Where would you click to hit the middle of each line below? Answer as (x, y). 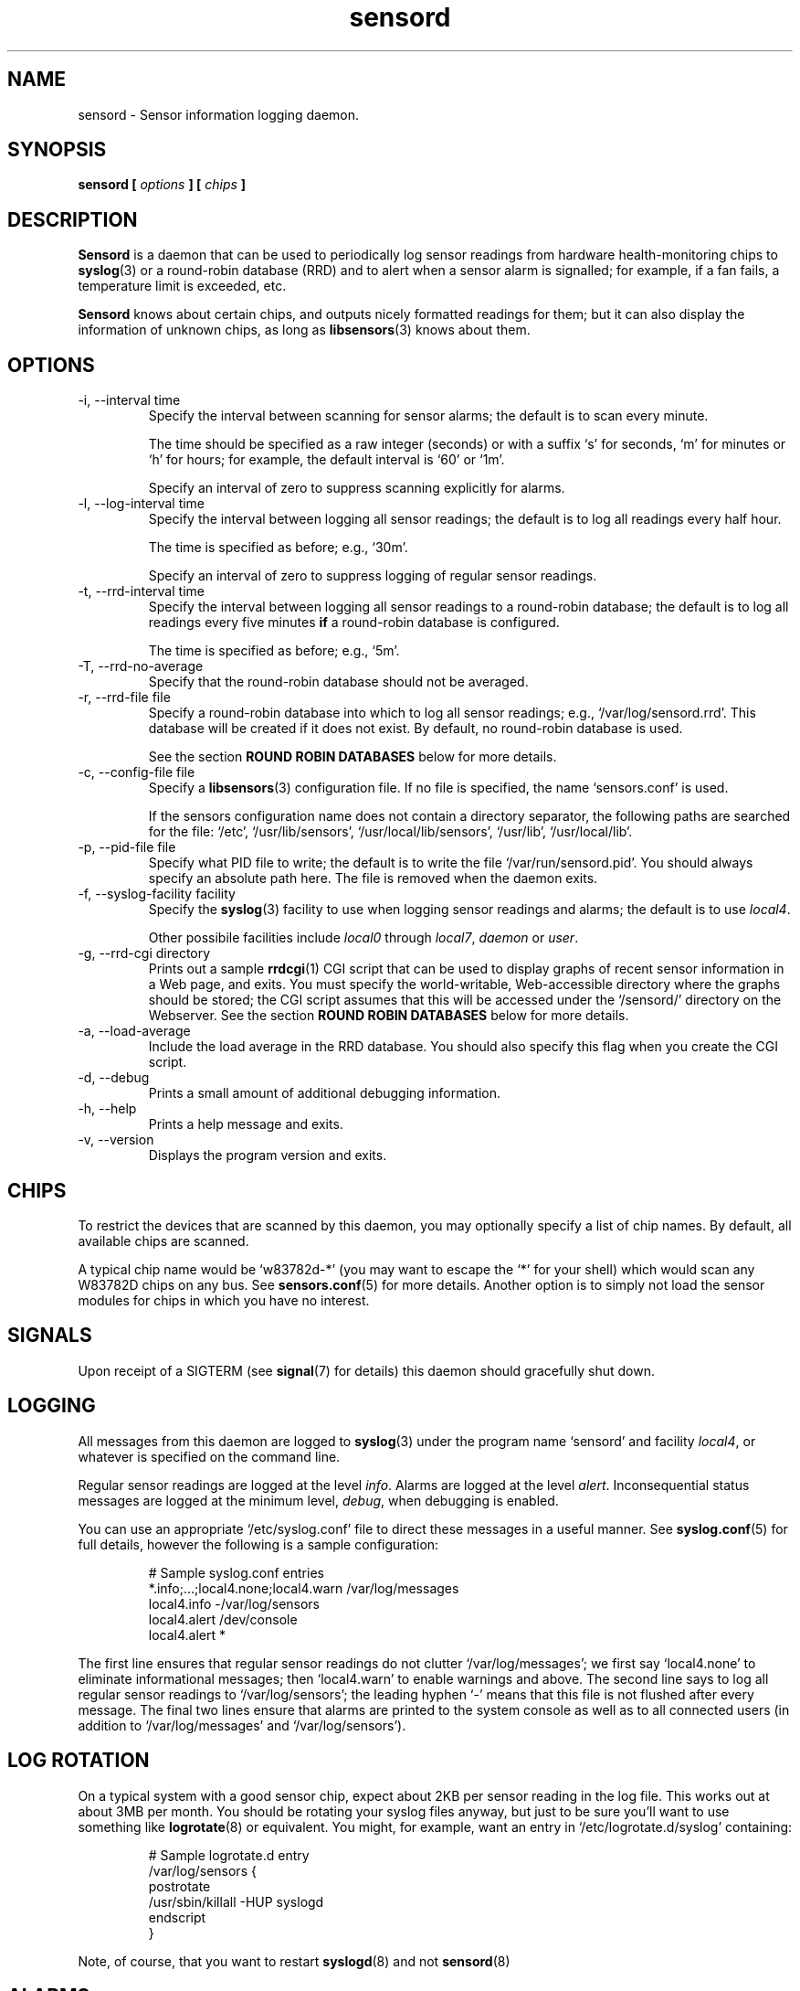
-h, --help (107, 1109)
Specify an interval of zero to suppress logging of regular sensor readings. (373, 576)
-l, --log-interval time (142, 504)
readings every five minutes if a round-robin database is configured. (354, 623)
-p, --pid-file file (127, 847)
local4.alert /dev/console (223, 1619)
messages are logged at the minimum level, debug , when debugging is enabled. (318, 1500)
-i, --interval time (129, 400)
